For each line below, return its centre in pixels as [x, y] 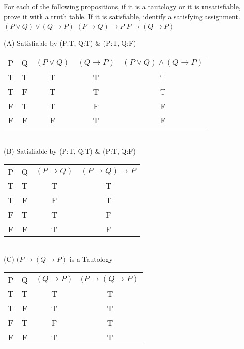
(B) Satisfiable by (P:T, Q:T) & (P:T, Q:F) [70, 150]
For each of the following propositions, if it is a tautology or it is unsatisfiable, [122, 6]
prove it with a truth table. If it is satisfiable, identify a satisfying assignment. [122, 16]
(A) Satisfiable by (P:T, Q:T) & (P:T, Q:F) [70, 42]
